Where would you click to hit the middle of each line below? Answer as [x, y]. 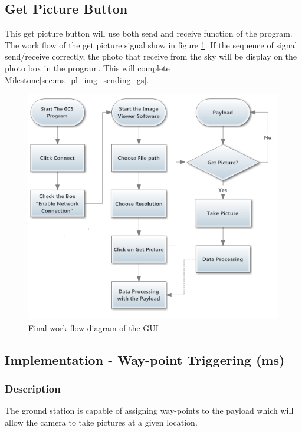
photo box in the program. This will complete [87, 67]
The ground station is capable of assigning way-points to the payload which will [149, 410]
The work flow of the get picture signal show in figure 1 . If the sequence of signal [151, 44]
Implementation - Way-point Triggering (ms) [145, 359]
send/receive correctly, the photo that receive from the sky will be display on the [151, 56]
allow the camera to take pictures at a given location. [101, 422]
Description [33, 388]
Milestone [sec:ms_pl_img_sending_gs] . [77, 79]
